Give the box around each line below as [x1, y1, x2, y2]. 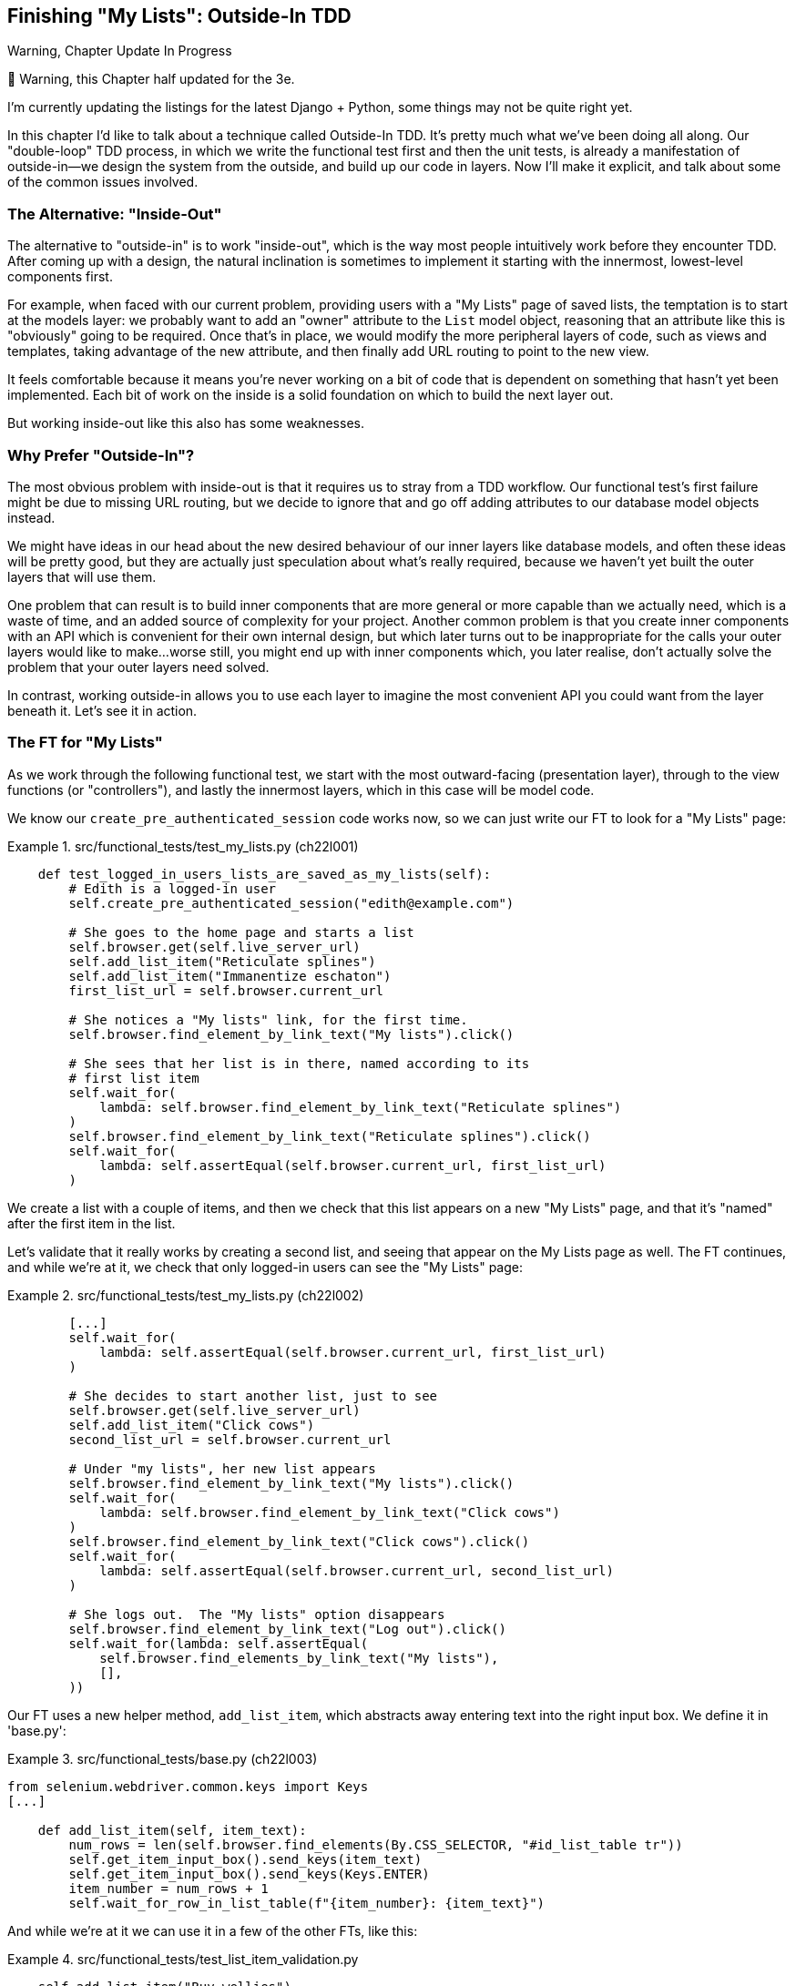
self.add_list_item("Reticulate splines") [68, 953, 376, 969]
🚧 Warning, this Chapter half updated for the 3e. [7, 71, 295, 87]
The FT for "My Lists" [7, 733, 163, 752]
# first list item [68, 1070, 199, 1085]
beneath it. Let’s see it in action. [7, 702, 198, 718]
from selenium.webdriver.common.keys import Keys [7, 1778, 369, 1794]
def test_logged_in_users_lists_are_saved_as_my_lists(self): [37, 866, 492, 881]
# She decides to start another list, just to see [68, 1388, 438, 1403]
